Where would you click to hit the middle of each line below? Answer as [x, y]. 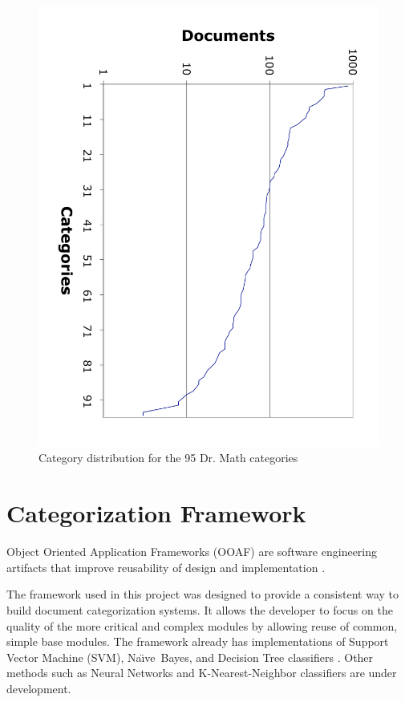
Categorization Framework [156, 513]
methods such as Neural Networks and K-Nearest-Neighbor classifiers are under [202, 673]
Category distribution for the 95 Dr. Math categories [168, 458]
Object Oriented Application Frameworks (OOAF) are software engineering [192, 552]
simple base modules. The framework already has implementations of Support [198, 641]
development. [39, 688]
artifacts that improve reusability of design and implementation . [166, 567]
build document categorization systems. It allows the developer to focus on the [200, 609]
